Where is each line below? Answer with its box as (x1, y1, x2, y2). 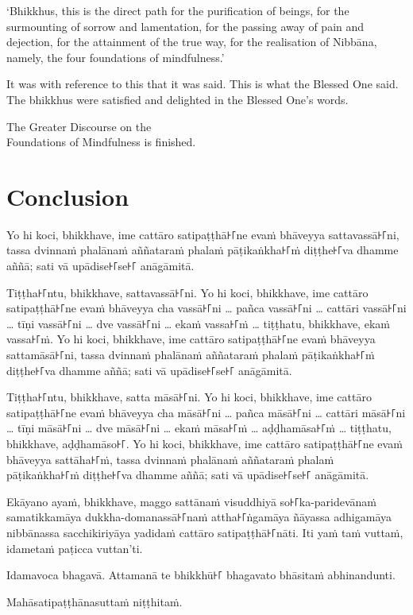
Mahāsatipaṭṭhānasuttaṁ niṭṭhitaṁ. (6, 593, 183, 609)
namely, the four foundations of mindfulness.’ (6, 48, 225, 65)
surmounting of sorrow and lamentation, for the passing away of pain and (6, 17, 365, 34)
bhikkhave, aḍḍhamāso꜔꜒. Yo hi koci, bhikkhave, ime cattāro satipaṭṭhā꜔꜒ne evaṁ (6, 435, 403, 451)
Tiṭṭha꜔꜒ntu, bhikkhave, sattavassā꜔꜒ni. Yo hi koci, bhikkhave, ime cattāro (6, 284, 369, 300)
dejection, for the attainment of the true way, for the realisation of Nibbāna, (6, 33, 377, 50)
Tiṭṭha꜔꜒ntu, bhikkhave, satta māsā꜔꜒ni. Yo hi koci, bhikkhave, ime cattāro (6, 389, 372, 405)
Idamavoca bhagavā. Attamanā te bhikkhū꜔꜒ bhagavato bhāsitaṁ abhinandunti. (6, 567, 396, 583)
